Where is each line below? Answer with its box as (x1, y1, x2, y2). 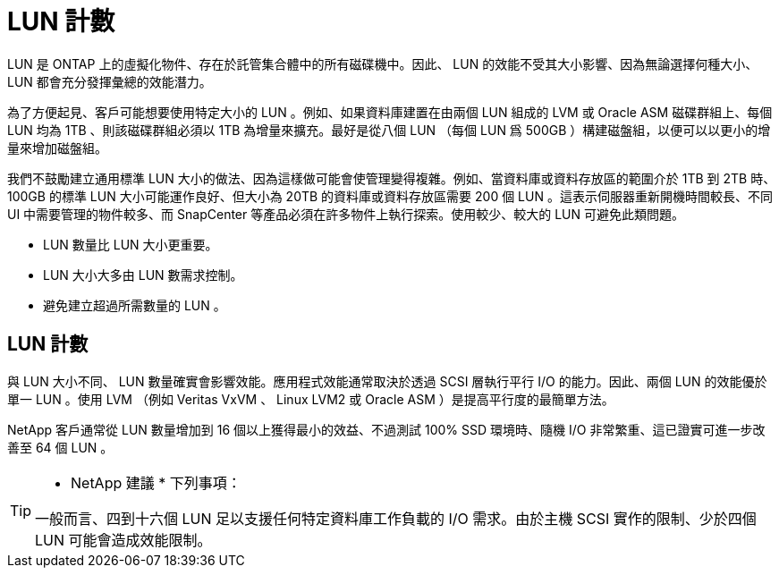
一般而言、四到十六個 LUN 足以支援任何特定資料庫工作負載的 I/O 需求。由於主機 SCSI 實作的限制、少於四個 (35, 509, 757, 528)
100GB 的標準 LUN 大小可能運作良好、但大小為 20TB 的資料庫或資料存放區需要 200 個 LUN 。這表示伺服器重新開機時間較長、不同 (7, 188, 773, 204)
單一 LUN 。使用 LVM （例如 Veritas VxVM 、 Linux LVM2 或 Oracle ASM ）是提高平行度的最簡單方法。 (7, 391, 614, 407)
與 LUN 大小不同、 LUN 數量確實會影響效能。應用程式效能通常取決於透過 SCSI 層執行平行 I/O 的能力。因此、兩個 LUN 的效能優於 (7, 373, 767, 389)
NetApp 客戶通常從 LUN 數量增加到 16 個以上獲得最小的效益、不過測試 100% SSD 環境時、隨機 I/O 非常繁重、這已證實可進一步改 (7, 421, 766, 437)
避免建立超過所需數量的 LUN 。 (43, 297, 226, 313)
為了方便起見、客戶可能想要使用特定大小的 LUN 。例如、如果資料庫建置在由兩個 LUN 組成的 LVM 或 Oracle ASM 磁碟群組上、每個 (7, 104, 773, 120)
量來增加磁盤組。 (7, 140, 107, 156)
